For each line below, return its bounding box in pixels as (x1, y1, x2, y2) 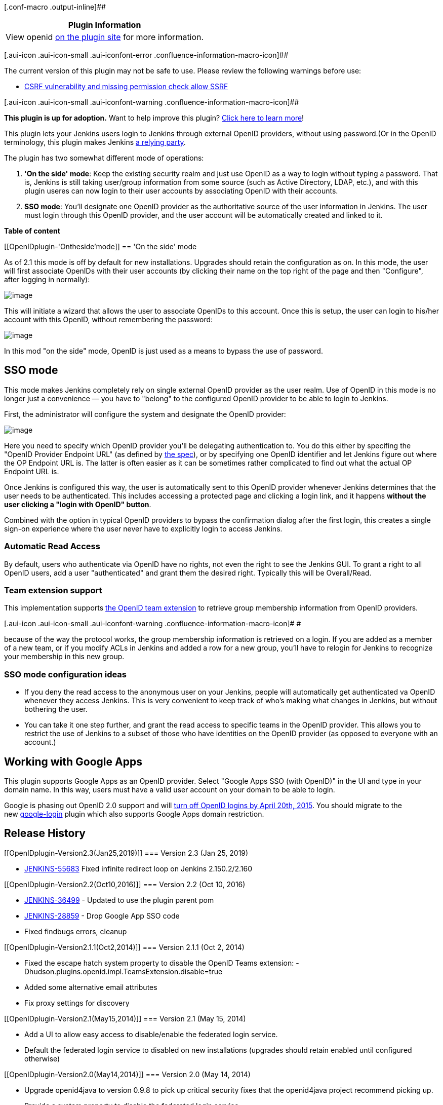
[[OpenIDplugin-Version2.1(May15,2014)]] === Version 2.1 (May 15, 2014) (4, 1014, 246, 1023)
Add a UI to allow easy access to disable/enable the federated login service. (24, 1030, 278, 1039)
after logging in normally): (4, 275, 90, 284)
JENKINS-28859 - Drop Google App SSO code (24, 911, 180, 920)
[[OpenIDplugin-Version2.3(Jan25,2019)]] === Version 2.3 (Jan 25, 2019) (4, 848, 249, 857)
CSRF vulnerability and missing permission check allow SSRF (24, 82, 228, 91)
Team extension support (4, 585, 102, 595)
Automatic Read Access (4, 541, 100, 552)
